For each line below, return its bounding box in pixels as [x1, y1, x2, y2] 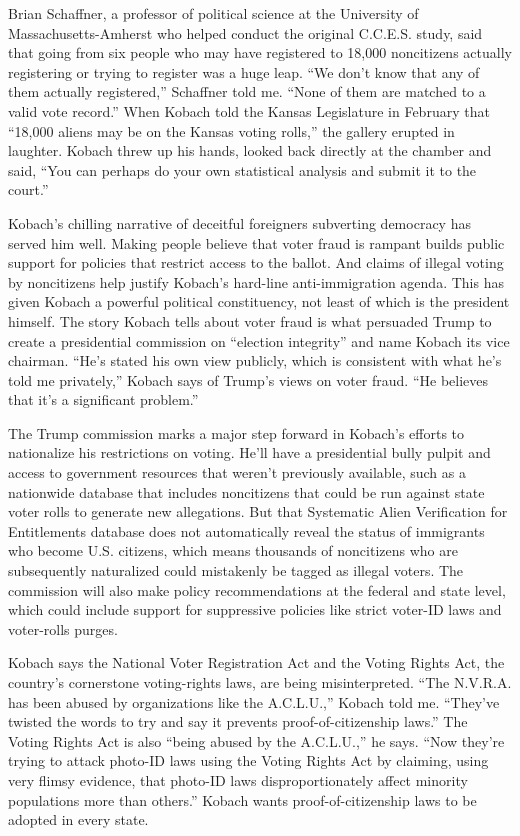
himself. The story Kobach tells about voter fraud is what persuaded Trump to [8, 310, 492, 331]
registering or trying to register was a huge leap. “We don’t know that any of [8, 61, 480, 82]
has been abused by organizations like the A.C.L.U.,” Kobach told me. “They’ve [8, 691, 500, 712]
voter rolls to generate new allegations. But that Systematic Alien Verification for [8, 501, 508, 522]
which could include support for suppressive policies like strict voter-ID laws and [8, 599, 502, 620]
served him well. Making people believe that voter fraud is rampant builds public [8, 232, 505, 253]
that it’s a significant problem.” [8, 389, 199, 410]
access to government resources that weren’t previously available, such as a [8, 462, 466, 483]
